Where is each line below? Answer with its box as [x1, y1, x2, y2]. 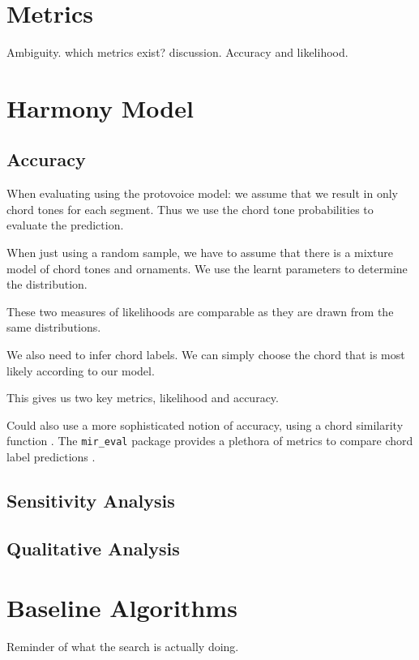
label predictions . [6, 448, 96, 465]
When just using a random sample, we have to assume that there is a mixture [6, 244, 393, 261]
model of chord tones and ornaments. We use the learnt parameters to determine [6, 259, 408, 276]
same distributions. [6, 319, 101, 336]
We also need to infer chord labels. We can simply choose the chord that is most [6, 346, 405, 363]
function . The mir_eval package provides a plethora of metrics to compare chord [6, 432, 413, 449]
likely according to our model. [6, 362, 155, 379]
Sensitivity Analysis [6, 488, 175, 513]
